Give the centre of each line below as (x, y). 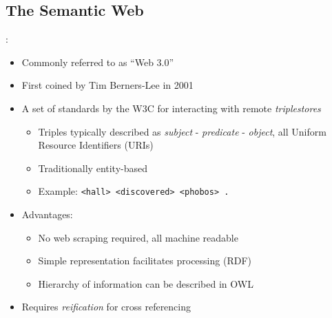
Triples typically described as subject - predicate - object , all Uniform (182, 131)
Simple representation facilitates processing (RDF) (145, 261)
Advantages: (47, 214)
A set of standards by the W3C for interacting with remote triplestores (171, 108)
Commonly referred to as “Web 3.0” (98, 62)
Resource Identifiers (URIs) (96, 145)
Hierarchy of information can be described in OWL (146, 283)
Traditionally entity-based (93, 168)
